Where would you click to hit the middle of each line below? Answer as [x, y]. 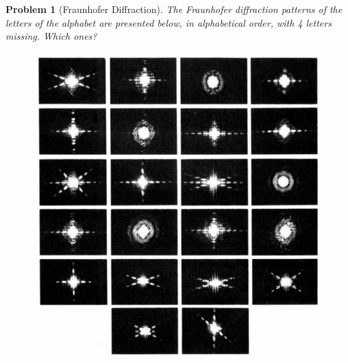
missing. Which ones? [51, 36]
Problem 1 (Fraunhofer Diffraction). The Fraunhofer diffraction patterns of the [174, 9]
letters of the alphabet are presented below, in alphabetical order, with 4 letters [169, 22]
